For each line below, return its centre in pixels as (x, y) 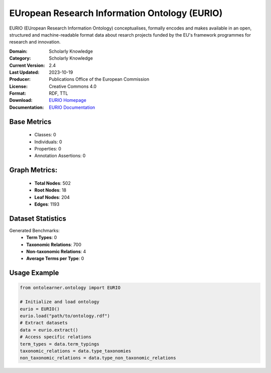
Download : (21, 100)
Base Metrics (30, 122)
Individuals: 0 (48, 142)
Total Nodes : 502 (53, 183)
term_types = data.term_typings (60, 344)
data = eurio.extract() (49, 330)
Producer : (20, 79)
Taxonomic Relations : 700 (54, 244)
